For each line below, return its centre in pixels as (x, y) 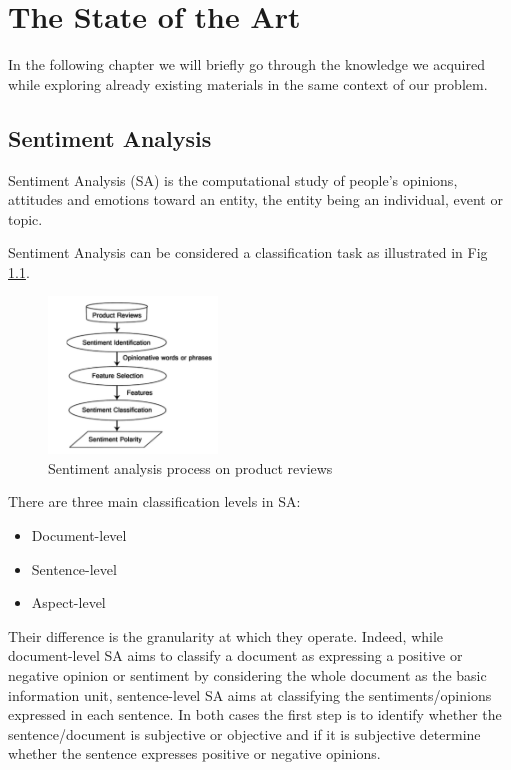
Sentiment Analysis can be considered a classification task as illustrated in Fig (248, 252)
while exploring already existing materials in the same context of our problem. (248, 83)
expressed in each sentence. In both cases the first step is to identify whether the (255, 714)
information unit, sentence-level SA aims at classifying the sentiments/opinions (250, 694)
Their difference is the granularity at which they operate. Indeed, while (226, 635)
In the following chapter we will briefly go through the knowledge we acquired (246, 64)
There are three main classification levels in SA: (154, 501)
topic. (25, 218)
